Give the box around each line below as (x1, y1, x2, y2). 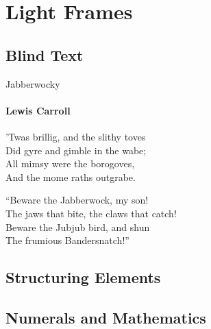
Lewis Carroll (5, 103, 71, 117)
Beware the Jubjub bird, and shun (5, 219, 150, 234)
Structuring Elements (5, 267, 161, 288)
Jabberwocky (5, 76, 60, 90)
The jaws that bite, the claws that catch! (5, 206, 177, 220)
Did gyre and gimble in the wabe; (5, 143, 147, 157)
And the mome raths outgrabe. (5, 169, 136, 184)
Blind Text (5, 44, 84, 65)
